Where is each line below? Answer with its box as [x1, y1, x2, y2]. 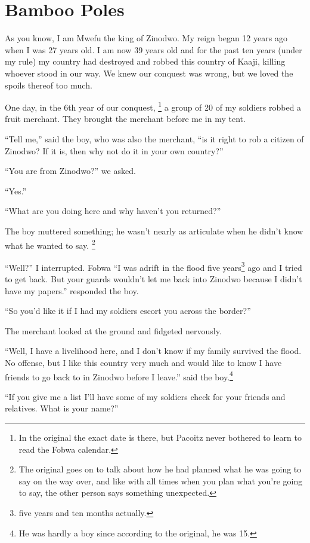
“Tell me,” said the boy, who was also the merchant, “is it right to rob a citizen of [5, 132, 304, 145]
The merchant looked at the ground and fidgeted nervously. [5, 324, 222, 337]
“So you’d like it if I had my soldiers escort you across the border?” [5, 304, 251, 317]
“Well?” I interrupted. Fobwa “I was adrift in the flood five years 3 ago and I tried [5, 259, 302, 273]
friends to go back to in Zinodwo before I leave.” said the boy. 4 [5, 368, 233, 383]
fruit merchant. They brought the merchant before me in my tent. [5, 112, 246, 125]
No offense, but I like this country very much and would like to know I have [5, 356, 282, 368]
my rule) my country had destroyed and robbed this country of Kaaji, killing [5, 55, 286, 68]
